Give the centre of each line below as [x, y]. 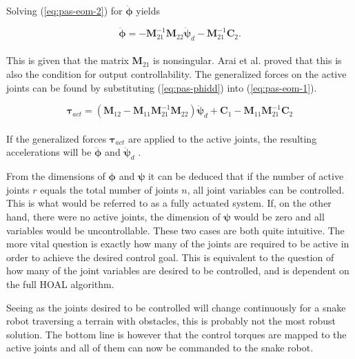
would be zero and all [279, 217]
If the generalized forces [57, 138]
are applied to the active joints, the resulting [222, 138]
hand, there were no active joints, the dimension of [113, 217]
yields [148, 10]
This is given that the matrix [68, 60]
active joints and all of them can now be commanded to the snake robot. [160, 348]
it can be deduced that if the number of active [246, 176]
